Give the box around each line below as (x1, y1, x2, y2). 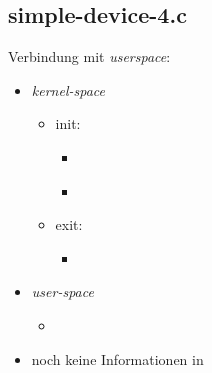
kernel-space (31, 79, 105, 100)
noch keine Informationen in (31, 348, 204, 369)
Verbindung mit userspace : (8, 46, 171, 67)
